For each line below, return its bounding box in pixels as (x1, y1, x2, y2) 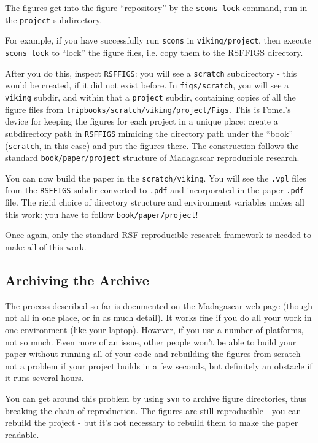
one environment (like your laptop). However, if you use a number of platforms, (5, 323, 304, 336)
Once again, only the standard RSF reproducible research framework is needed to (5, 228, 312, 241)
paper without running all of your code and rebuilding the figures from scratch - (5, 347, 306, 360)
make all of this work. (5, 240, 87, 253)
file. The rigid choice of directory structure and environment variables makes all (5, 196, 304, 209)
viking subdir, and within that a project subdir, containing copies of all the (5, 90, 296, 103)
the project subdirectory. (5, 13, 103, 26)
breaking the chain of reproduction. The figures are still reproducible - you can (5, 404, 301, 417)
